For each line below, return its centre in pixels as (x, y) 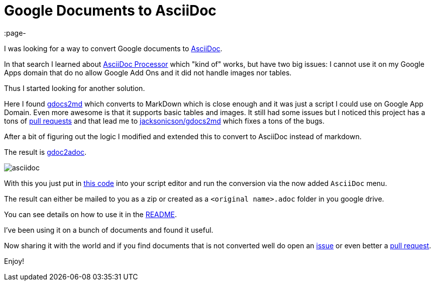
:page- (15, 33)
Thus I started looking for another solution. (75, 88)
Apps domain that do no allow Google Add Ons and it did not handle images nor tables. (148, 72)
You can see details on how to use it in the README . (90, 214)
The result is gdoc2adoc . (45, 152)
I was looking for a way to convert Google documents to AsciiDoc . (113, 48)
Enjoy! (14, 261)
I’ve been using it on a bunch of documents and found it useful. (109, 230)
